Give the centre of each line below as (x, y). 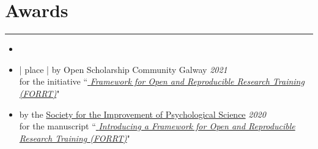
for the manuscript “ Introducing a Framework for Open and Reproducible (157, 126)
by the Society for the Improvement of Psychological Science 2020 (142, 114)
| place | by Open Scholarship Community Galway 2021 (123, 69)
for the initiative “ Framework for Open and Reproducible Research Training (162, 81)
